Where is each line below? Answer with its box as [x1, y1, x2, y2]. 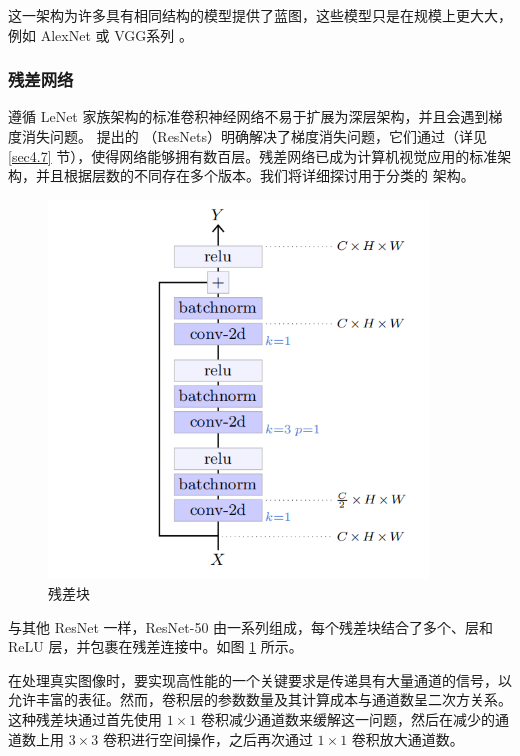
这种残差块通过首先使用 [8, 708, 162, 729]
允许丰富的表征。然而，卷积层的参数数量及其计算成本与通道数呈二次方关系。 [8, 689, 512, 710]
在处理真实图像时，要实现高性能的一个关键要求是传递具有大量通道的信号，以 [8, 669, 512, 690]
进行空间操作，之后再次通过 [130, 728, 313, 749]
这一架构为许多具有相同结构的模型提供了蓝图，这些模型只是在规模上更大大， [8, 5, 512, 25]
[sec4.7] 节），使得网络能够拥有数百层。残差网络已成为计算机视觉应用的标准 [8, 145, 498, 166]
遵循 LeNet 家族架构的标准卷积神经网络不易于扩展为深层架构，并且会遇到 [8, 106, 489, 127]
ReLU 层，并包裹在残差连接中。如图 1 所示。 [8, 636, 303, 657]
